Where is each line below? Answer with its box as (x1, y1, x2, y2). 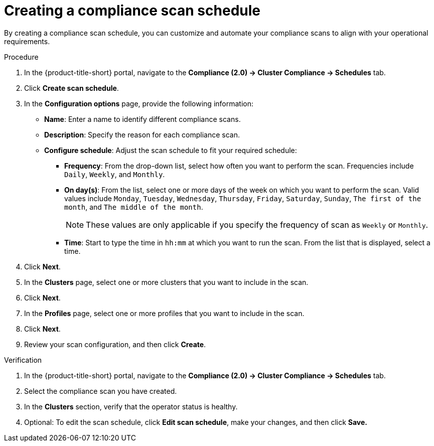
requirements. (4, 37, 50, 46)
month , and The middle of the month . (64, 202, 203, 211)
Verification (4, 355, 42, 364)
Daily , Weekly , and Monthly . (64, 170, 165, 179)
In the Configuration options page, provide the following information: (24, 99, 253, 108)
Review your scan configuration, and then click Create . (24, 340, 206, 349)
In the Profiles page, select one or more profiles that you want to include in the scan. (24, 309, 305, 318)
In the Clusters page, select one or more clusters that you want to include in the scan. (24, 277, 309, 286)
